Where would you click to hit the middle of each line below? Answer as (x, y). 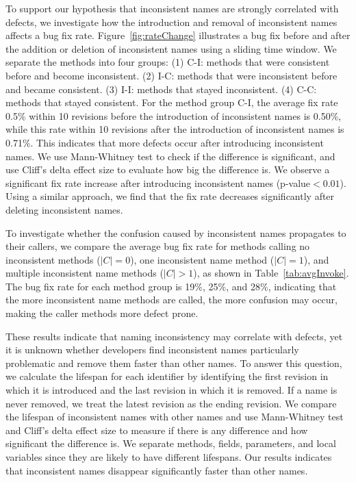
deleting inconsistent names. (64, 209)
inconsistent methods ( (53, 259)
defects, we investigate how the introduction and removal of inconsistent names (171, 22)
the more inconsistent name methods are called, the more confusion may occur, (171, 300)
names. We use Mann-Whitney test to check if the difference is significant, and (170, 156)
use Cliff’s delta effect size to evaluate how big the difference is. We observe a (168, 169)
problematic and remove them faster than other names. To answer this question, (174, 363)
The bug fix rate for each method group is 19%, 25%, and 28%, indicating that (171, 286)
